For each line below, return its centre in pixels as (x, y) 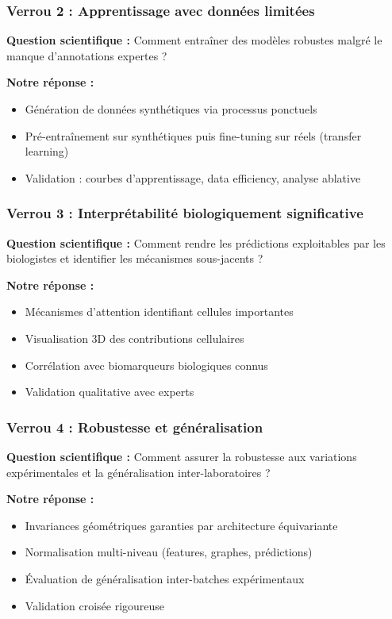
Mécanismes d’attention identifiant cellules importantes (159, 311)
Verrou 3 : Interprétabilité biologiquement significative (185, 213)
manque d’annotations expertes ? (87, 55)
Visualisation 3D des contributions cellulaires (135, 338)
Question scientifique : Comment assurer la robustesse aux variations (182, 456)
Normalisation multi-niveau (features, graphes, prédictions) (169, 552)
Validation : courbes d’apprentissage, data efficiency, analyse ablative (193, 177)
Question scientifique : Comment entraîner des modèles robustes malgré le (194, 40)
